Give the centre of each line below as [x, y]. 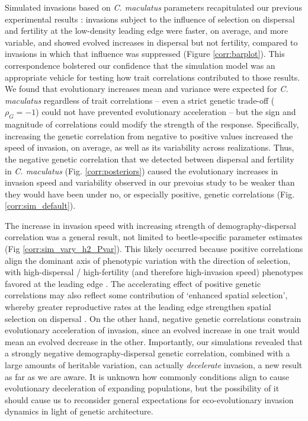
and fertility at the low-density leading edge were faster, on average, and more [147, 31]
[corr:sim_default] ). [40, 205]
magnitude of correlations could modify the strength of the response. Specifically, [152, 124]
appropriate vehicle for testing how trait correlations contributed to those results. [153, 77]
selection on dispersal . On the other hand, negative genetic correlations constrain [153, 318]
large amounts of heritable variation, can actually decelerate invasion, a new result [154, 365]
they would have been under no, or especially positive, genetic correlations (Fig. [150, 194]
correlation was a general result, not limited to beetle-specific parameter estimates [154, 237]
